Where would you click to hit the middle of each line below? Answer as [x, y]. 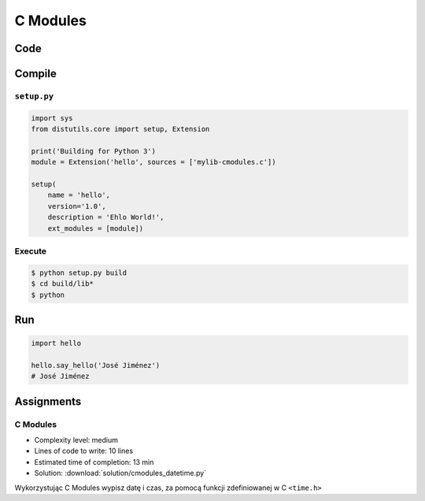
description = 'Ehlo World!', [106, 217]
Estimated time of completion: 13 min [94, 462]
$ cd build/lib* [63, 284]
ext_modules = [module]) [96, 228]
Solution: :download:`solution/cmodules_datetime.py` [120, 473]
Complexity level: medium [76, 440]
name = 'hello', [79, 195]
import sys [52, 118]
